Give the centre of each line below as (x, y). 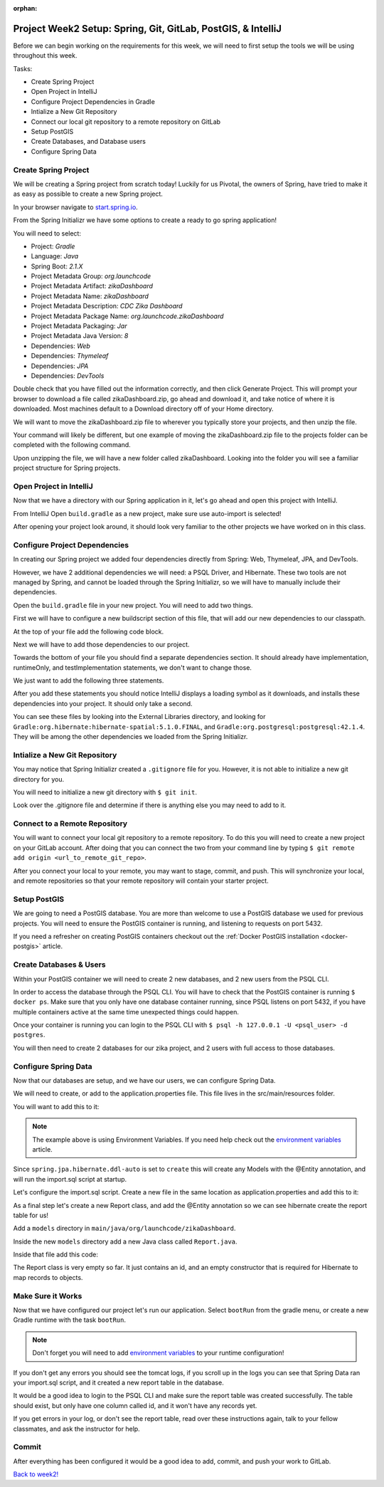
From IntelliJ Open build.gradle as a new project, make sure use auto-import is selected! (147, 513)
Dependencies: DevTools (68, 375)
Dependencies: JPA (60, 366)
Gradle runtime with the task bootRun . (69, 1320)
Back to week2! (36, 1474)
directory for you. (38, 779)
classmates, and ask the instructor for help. (76, 1429)
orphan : (25, 8)
